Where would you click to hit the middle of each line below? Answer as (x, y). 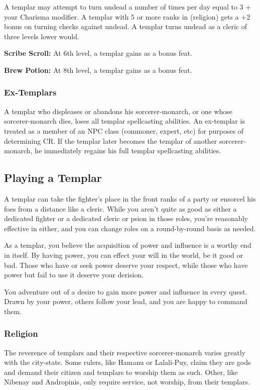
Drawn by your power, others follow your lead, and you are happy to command (126, 301)
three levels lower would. (42, 36)
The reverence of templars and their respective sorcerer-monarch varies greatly (125, 352)
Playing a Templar (53, 178)
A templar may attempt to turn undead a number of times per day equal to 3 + (128, 7)
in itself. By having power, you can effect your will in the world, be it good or (124, 255)
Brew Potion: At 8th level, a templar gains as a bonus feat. (98, 70)
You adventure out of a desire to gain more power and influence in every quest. (126, 291)
